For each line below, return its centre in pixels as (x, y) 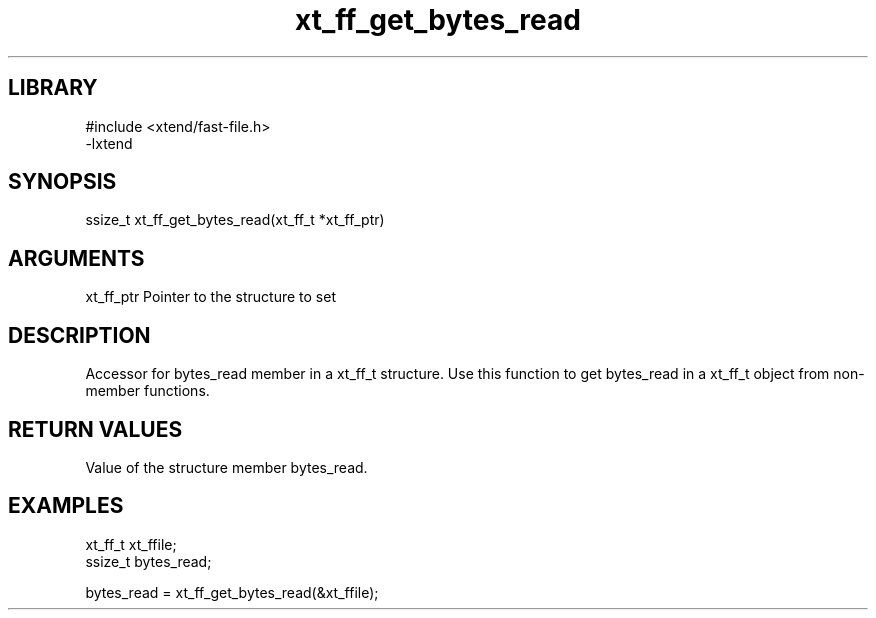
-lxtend (109, 143)
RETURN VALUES (95, 429)
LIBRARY (53, 88)
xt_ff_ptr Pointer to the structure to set (210, 297)
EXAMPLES (66, 506)
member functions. (147, 391)
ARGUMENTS (76, 258)
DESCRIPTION (79, 335)
